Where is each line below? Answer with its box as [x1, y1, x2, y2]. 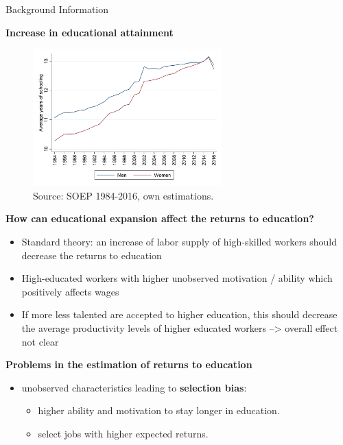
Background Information [5, 2, 109, 16]
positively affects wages [21, 284, 119, 298]
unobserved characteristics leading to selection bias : [21, 380, 247, 394]
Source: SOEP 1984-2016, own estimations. [33, 188, 214, 202]
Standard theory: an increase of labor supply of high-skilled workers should [21, 234, 337, 248]
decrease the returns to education [21, 248, 162, 262]
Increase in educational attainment [5, 25, 174, 39]
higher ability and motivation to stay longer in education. [38, 403, 280, 418]
